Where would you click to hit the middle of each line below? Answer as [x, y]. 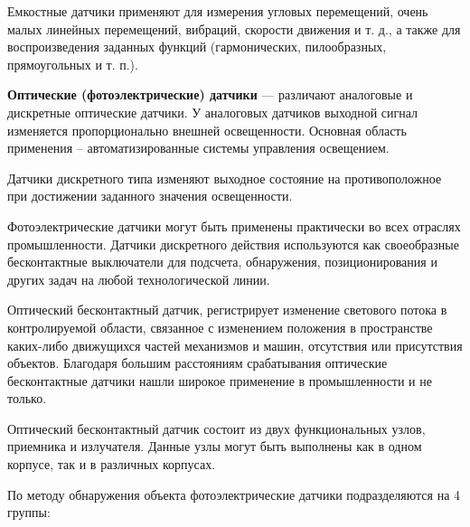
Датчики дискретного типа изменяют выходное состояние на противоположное [225, 178]
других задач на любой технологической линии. [139, 279]
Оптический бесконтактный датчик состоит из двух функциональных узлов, [216, 428]
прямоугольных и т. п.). [73, 64]
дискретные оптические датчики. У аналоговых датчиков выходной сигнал [213, 112]
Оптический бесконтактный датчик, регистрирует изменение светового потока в [227, 310]
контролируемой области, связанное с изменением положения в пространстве [220, 327]
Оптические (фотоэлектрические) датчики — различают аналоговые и [210, 94]
